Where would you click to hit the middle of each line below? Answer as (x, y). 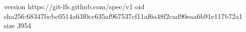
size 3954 (18, 25)
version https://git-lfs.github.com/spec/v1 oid (74, 6)
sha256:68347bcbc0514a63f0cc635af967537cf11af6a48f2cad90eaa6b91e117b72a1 (123, 16)
